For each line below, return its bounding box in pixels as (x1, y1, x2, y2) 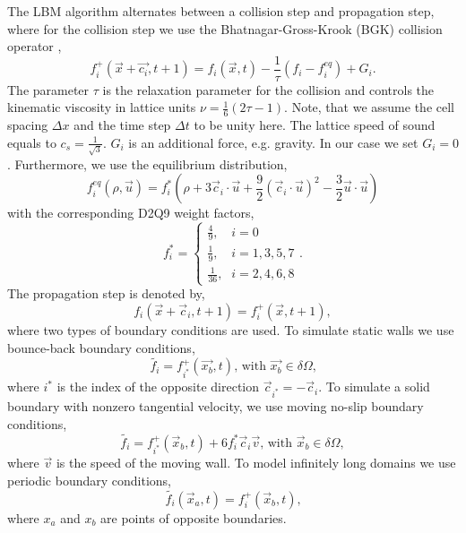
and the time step (73, 116, 171, 134)
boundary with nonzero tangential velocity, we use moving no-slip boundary (7, 397, 424, 416)
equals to (7, 133, 56, 151)
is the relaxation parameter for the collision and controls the (102, 80, 435, 99)
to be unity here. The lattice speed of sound (194, 116, 436, 134)
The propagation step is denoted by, (7, 284, 205, 303)
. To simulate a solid (318, 377, 430, 396)
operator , (7, 37, 62, 56)
